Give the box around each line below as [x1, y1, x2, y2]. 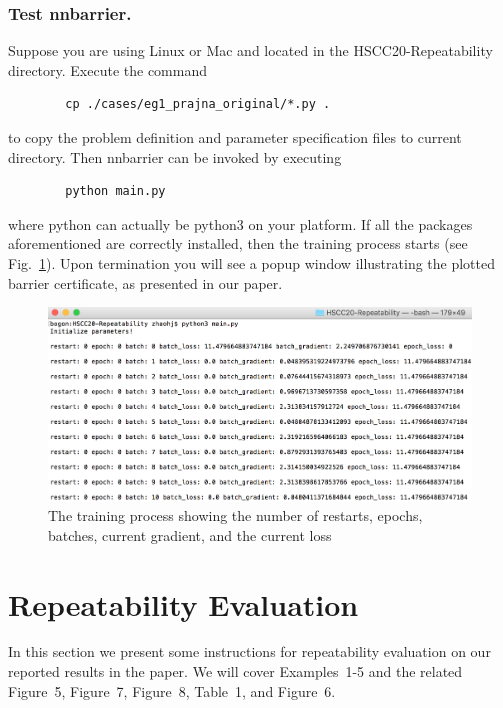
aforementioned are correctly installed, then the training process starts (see [8, 233, 468, 254]
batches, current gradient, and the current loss [48, 524, 332, 545]
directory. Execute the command [8, 59, 207, 80]
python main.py [65, 184, 166, 199]
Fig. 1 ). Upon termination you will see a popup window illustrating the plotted [8, 252, 495, 273]
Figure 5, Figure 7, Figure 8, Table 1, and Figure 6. [8, 680, 336, 701]
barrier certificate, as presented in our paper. [8, 272, 283, 293]
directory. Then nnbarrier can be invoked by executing [8, 146, 342, 167]
